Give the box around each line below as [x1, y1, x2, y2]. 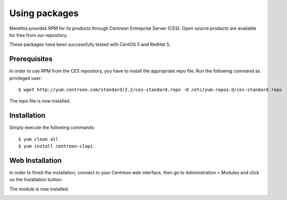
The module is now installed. [9, 186, 69, 192]
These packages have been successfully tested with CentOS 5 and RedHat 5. [9, 41, 171, 47]
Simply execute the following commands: [9, 124, 95, 131]
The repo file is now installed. [9, 98, 71, 104]
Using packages [9, 8, 79, 19]
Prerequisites [9, 55, 53, 63]
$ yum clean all [18, 136, 59, 142]
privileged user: [9, 75, 42, 81]
